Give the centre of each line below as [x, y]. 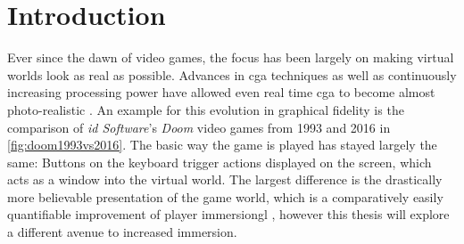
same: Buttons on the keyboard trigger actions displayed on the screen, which [220, 162]
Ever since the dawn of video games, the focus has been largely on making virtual [231, 57]
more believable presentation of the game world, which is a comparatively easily [225, 196]
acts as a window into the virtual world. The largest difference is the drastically [225, 179]
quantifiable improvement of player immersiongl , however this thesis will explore [228, 214]
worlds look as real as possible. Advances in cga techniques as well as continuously [232, 74]
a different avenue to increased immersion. [122, 232]
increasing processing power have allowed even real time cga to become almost [221, 92]
